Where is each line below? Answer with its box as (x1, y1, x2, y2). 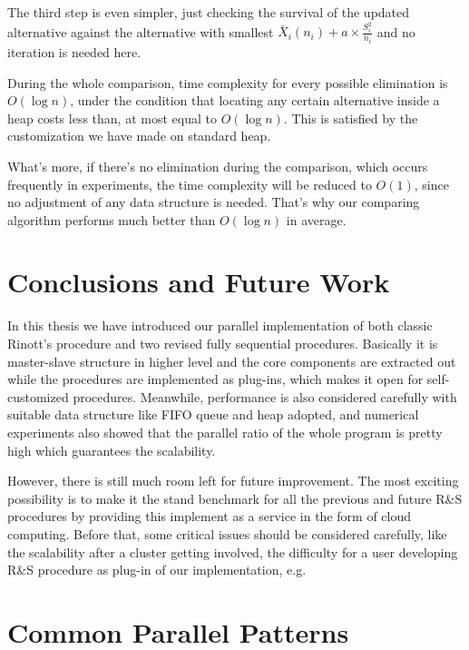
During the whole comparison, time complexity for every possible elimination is (7, 73, 448, 92)
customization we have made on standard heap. (7, 126, 271, 145)
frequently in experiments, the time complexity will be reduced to (7, 174, 372, 193)
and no (376, 22, 415, 41)
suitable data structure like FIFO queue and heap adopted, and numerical (7, 405, 419, 424)
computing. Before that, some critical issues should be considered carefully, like (7, 524, 447, 543)
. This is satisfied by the (283, 108, 418, 127)
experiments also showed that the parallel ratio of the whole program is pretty (7, 422, 443, 441)
